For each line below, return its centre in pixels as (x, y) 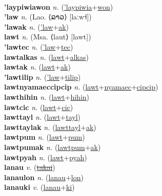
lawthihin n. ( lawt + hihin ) (47, 96)
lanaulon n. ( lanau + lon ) (44, 177)
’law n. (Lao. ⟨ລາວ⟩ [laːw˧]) (48, 17)
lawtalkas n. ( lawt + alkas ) (46, 57)
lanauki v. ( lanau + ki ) (39, 187)
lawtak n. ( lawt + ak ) (37, 67)
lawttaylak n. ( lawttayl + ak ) (50, 127)
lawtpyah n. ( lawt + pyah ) (46, 157)
